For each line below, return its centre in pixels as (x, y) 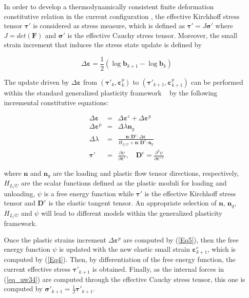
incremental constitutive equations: (56, 102)
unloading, (19, 193)
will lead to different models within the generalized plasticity (132, 213)
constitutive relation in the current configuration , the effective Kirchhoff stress (122, 16)
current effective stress (37, 269)
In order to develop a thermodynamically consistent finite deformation (109, 6)
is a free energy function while (89, 193)
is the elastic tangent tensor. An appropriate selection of (133, 203)
